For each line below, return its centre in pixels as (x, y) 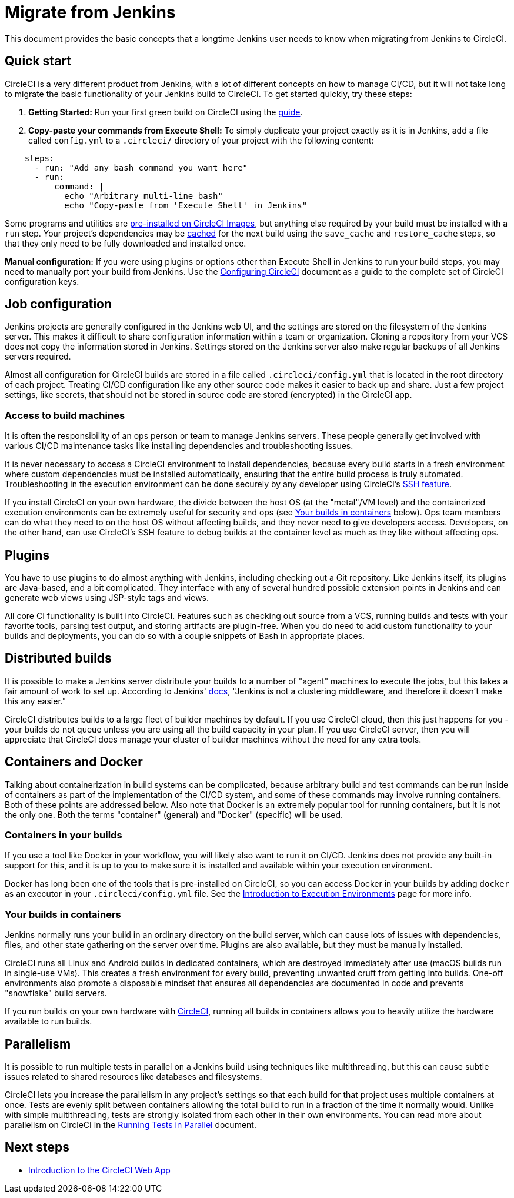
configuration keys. (42, 281)
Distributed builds (58, 658)
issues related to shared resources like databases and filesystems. (133, 1077)
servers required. (38, 357)
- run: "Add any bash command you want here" (141, 167)
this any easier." (36, 701)
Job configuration (59, 304)
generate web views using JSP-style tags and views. (107, 598)
